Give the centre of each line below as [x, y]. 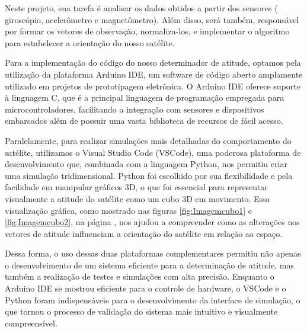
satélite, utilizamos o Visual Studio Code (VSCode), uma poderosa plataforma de [153, 152]
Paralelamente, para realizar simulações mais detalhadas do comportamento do [148, 140]
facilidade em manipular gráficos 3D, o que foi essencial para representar [136, 187]
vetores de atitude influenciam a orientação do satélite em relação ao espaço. [144, 233]
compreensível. [31, 323]
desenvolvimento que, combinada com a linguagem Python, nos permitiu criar [146, 164]
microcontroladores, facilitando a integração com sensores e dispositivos [135, 109]
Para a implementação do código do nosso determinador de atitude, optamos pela [153, 63]
